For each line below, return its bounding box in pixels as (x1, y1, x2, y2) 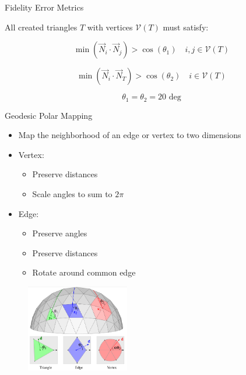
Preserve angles (32, 227, 87, 239)
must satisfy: (163, 20, 209, 33)
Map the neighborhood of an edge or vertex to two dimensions (18, 129, 241, 141)
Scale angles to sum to (32, 188, 113, 200)
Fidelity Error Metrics (5, 1, 84, 13)
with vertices (87, 20, 133, 33)
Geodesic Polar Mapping (5, 109, 93, 121)
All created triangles (5, 20, 78, 33)
